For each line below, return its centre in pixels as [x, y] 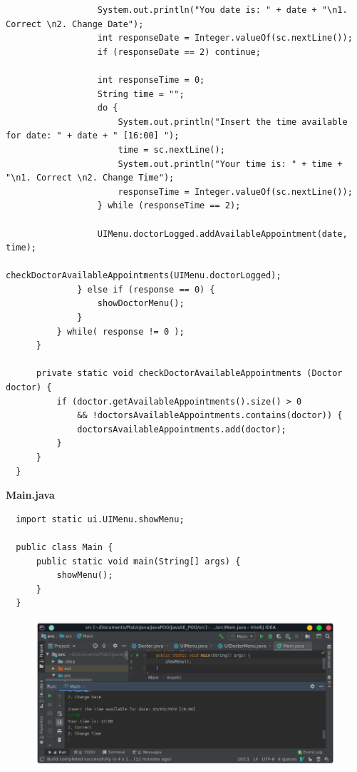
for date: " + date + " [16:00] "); [93, 136]
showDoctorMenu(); [141, 304]
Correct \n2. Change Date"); [75, 24]
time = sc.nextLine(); [171, 149]
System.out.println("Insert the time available [233, 122]
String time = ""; [141, 94]
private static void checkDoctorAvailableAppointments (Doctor [189, 374]
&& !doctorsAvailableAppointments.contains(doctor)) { [210, 416]
